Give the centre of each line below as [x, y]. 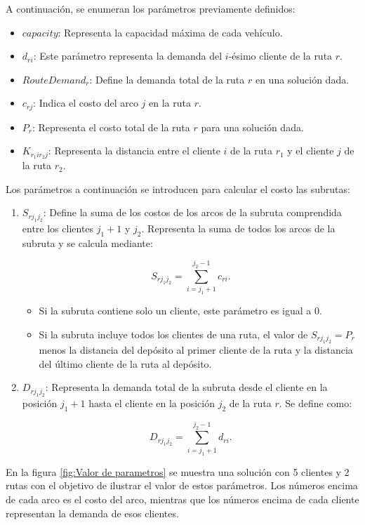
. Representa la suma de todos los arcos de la [238, 228]
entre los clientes [58, 228]
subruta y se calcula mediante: [87, 242]
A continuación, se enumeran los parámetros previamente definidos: [151, 8]
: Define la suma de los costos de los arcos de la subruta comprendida [192, 212]
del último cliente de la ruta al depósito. [125, 363]
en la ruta [170, 103]
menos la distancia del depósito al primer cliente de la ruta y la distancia [196, 350]
